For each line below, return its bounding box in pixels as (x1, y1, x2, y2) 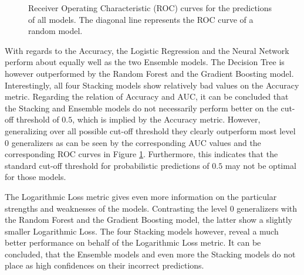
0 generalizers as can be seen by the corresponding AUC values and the (5, 136, 261, 148)
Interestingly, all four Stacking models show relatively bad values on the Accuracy (5, 79, 299, 91)
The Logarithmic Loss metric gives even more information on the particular (5, 190, 277, 202)
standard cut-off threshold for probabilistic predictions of (5, 159, 210, 171)
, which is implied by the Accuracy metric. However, (72, 113, 261, 125)
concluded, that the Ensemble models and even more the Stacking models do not (5, 247, 296, 260)
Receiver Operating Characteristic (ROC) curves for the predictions (28, 2, 272, 13)
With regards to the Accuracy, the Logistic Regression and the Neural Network (5, 44, 289, 56)
